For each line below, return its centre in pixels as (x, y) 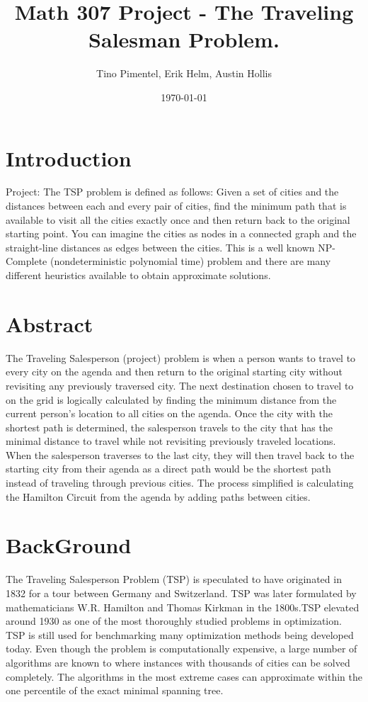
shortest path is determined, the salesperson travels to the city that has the (169, 427)
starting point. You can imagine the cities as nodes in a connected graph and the (181, 233)
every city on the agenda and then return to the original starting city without (174, 372)
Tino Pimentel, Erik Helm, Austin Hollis (184, 73)
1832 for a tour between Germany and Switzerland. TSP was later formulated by (181, 593)
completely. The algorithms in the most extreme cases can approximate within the (184, 676)
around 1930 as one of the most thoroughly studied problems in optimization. (174, 621)
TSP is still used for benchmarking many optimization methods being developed (180, 634)
